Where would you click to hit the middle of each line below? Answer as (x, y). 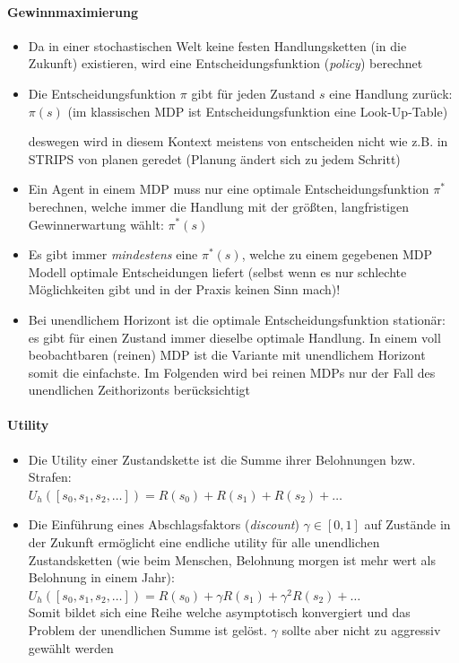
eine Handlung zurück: (391, 93)
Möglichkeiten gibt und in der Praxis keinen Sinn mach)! (184, 289)
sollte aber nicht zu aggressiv (361, 630)
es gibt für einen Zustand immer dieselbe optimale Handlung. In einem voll (234, 337)
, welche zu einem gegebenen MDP (337, 254)
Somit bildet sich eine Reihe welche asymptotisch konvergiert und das (219, 612)
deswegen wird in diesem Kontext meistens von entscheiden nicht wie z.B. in (238, 141)
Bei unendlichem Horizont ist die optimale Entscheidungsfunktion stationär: (237, 319)
